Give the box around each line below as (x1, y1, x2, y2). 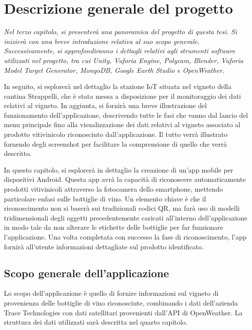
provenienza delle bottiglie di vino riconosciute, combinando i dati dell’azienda (4, 297, 238, 308)
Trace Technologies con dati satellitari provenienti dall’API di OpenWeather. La (4, 307, 243, 317)
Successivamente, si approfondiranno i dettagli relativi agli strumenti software (4, 45, 235, 56)
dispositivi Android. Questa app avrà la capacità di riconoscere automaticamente (4, 174, 246, 184)
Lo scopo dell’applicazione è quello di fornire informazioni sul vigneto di (4, 288, 219, 298)
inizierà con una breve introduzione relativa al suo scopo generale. (4, 36, 200, 46)
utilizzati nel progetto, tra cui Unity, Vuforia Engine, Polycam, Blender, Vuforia (4, 55, 244, 65)
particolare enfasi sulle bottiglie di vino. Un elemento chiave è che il (4, 193, 206, 203)
